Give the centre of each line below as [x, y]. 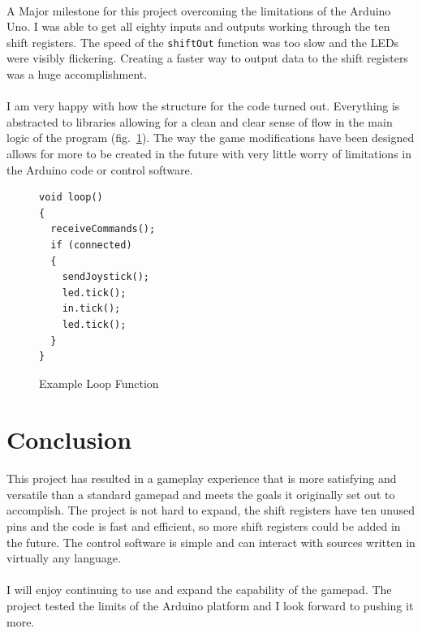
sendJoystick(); [106, 277]
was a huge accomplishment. [77, 74]
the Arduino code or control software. [100, 169]
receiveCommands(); [103, 229]
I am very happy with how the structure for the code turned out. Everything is [203, 106]
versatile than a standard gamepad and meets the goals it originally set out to [201, 494]
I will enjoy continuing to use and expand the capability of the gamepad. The [199, 590]
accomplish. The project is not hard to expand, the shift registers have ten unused [211, 510]
